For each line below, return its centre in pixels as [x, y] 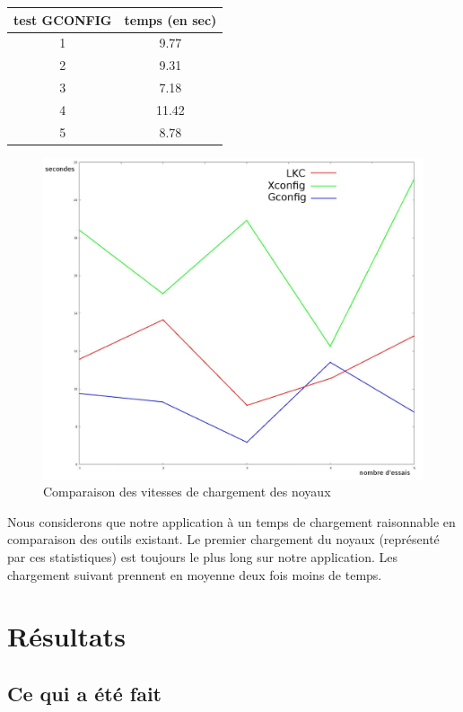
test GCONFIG [63, 19]
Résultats [66, 636]
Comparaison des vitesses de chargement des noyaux [187, 492]
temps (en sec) [170, 19]
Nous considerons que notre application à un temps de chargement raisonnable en [231, 521]
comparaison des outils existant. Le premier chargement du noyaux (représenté [223, 539]
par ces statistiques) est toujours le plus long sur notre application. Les [203, 556]
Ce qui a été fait [85, 693]
